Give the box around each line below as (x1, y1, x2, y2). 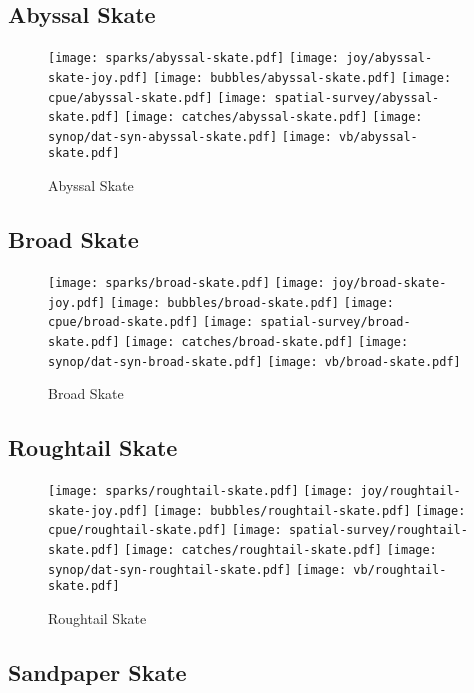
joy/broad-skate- (331, 275, 447, 290)
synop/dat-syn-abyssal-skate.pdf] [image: (48, 129, 332, 144)
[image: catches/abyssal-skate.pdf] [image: (124, 110, 423, 125)
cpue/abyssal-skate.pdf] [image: (48, 90, 268, 105)
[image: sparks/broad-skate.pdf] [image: (48, 275, 325, 290)
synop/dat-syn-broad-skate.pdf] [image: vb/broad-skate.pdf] (48, 354, 461, 369)
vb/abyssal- (339, 129, 418, 144)
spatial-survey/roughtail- (288, 523, 468, 538)
